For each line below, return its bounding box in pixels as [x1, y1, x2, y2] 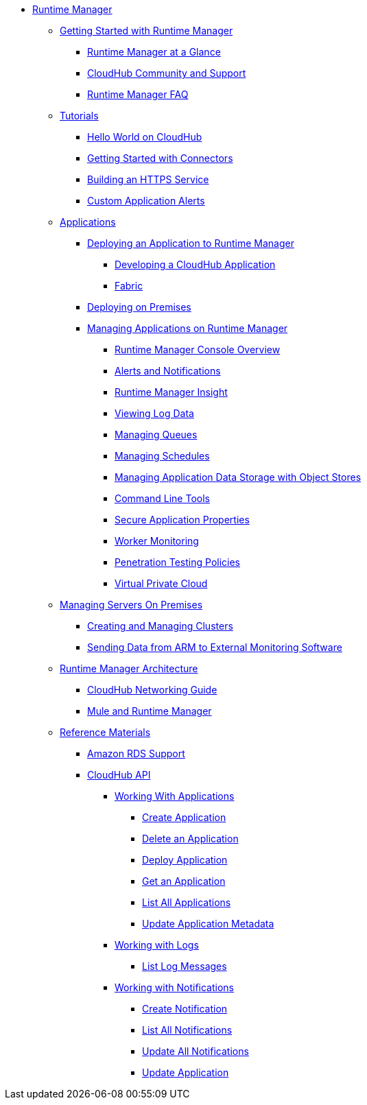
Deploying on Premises [87, 301, 191, 313]
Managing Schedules [115, 450, 210, 462]
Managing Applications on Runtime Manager [87, 322, 288, 334]
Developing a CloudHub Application [115, 259, 276, 270]
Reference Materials [60, 726, 151, 738]
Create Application [142, 811, 226, 823]
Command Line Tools [115, 492, 210, 504]
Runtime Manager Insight [115, 386, 228, 398]
